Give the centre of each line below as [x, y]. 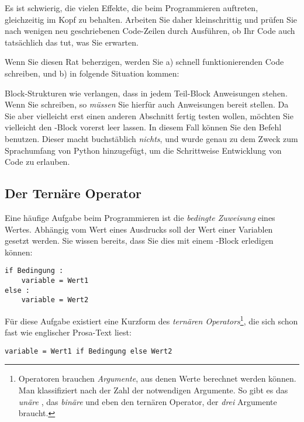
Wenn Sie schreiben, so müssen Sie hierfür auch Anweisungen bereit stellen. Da [147, 104]
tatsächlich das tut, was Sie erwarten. [72, 42]
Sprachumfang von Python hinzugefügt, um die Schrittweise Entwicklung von [143, 150]
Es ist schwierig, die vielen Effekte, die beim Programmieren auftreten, [132, 8]
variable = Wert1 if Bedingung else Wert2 [89, 351]
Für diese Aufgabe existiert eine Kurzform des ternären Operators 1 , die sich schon [151, 320]
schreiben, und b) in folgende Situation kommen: [92, 73]
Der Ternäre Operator [73, 193]
